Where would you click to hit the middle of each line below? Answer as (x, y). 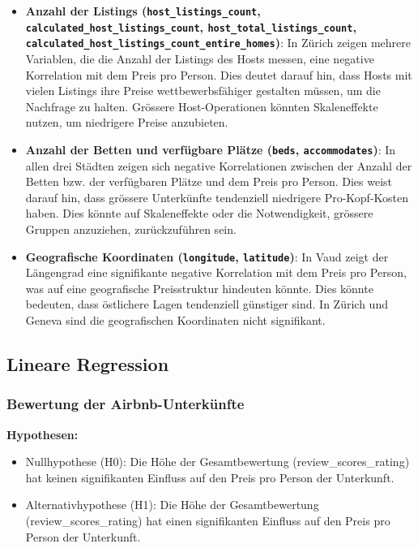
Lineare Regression (88, 363)
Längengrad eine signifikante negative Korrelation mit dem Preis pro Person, (216, 272)
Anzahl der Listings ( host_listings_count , (143, 11)
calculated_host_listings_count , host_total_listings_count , (191, 26)
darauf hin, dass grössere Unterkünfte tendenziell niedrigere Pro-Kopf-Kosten (217, 197)
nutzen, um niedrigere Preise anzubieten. (127, 122)
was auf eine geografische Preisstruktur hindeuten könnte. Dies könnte (199, 288)
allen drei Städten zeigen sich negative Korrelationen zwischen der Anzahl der (219, 165)
